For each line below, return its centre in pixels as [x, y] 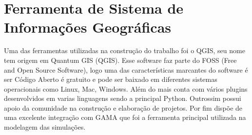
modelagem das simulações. [45, 127]
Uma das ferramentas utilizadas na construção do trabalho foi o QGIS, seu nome [125, 50]
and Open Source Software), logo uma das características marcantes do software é [126, 69]
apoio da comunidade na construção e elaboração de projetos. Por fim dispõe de [123, 107]
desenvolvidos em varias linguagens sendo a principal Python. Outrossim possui [123, 98]
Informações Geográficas [88, 27]
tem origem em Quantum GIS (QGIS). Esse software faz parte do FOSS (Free [120, 60]
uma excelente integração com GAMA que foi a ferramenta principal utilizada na [125, 117]
